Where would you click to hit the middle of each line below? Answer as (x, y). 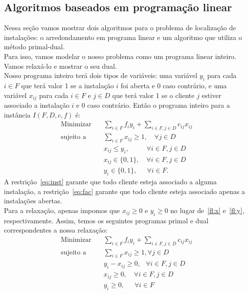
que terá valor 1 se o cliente (153, 95)
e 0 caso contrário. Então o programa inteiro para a (153, 105)
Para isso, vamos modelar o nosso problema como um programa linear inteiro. (120, 56)
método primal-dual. (34, 47)
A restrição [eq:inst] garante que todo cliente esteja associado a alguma (110, 181)
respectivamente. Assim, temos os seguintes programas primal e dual (106, 220)
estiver (211, 95)
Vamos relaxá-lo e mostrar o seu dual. (60, 66)
